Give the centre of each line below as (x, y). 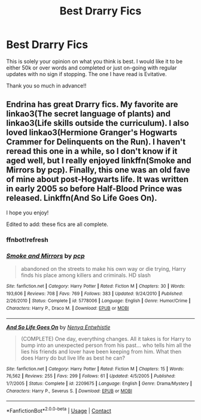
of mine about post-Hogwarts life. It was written (98, 179)
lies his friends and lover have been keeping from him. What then (101, 351)
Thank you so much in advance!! (46, 86)
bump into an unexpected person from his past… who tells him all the (106, 345)
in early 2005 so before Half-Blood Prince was (94, 189)
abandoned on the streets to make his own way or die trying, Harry (103, 268)
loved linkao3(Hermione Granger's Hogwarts (92, 133)
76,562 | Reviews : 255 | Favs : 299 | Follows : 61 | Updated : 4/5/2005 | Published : (91, 376)
